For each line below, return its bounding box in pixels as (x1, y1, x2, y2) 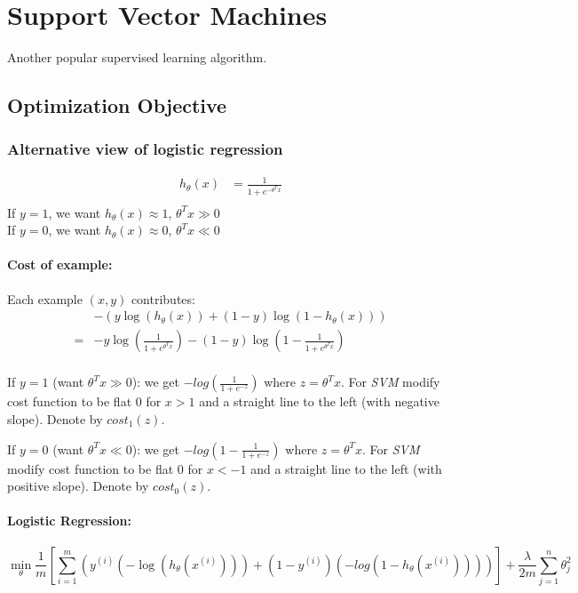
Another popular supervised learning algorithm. (7, 48, 267, 67)
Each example (7, 289, 83, 308)
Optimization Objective (7, 92, 227, 119)
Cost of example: (7, 255, 113, 274)
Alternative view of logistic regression (7, 138, 283, 160)
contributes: (131, 289, 195, 308)
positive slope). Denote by (7, 477, 149, 495)
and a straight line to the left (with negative (199, 392, 439, 411)
